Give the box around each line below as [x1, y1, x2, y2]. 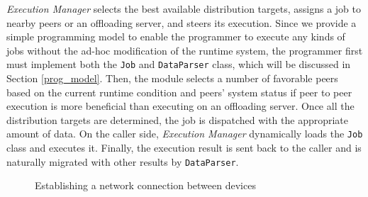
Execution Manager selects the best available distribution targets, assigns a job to [6, 1, 361, 16]
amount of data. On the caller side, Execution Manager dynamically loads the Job [6, 126, 363, 141]
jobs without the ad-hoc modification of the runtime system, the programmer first [6, 43, 363, 57]
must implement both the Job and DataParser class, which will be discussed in [6, 57, 351, 72]
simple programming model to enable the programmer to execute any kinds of [6, 29, 345, 44]
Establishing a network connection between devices [35, 178, 256, 193]
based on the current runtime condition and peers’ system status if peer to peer [6, 84, 352, 99]
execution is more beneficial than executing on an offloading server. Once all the [6, 98, 355, 113]
